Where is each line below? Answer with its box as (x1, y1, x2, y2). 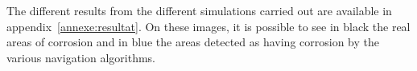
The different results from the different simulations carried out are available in (6, 2, 392, 18)
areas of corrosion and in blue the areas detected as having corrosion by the (6, 34, 379, 50)
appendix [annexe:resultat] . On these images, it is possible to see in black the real (6, 18, 411, 34)
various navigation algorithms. (6, 49, 155, 65)
